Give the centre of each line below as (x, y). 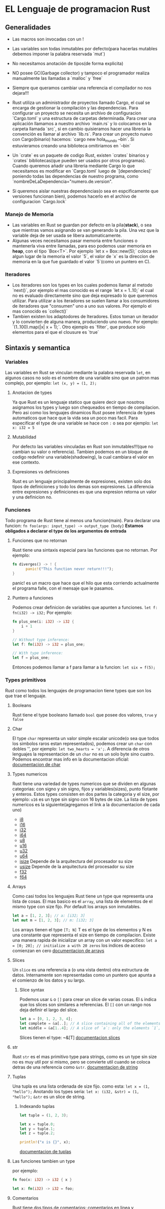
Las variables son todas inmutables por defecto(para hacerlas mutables (85, 49)
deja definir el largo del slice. (49, 1010)
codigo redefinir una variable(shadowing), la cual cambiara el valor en (83, 457)
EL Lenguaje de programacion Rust (78, 9)
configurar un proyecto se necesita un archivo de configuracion (77, 113)
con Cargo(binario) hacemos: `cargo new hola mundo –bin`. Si (73, 140)
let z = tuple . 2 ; (37, 1133)
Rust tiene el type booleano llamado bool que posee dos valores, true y (84, 715)
